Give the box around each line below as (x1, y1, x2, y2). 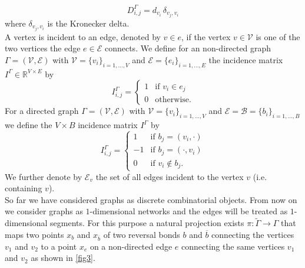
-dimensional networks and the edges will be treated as (89, 205, 288, 217)
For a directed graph (5, 104, 79, 117)
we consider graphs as (5, 205, 83, 217)
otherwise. (155, 95, 191, 104)
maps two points (5, 228, 64, 240)
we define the (5, 119, 52, 131)
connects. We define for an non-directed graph (104, 42, 271, 54)
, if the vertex (181, 30, 231, 43)
